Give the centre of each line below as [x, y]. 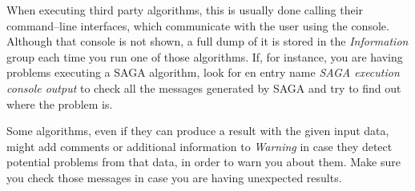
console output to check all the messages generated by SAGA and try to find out [204, 88]
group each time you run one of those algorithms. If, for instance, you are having [205, 56]
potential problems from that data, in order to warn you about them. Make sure [203, 162]
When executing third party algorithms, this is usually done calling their [185, 10]
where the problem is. [60, 103]
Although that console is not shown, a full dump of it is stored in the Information [207, 41]
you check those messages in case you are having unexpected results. [174, 177]
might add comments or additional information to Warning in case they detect [199, 146]
